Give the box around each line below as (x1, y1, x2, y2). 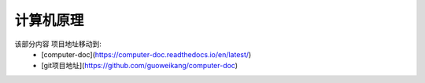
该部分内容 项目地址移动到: (14, 39, 102, 49)
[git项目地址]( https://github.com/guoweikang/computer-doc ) (41, 61, 238, 70)
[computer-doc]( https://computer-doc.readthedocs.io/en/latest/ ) (41, 49, 252, 59)
